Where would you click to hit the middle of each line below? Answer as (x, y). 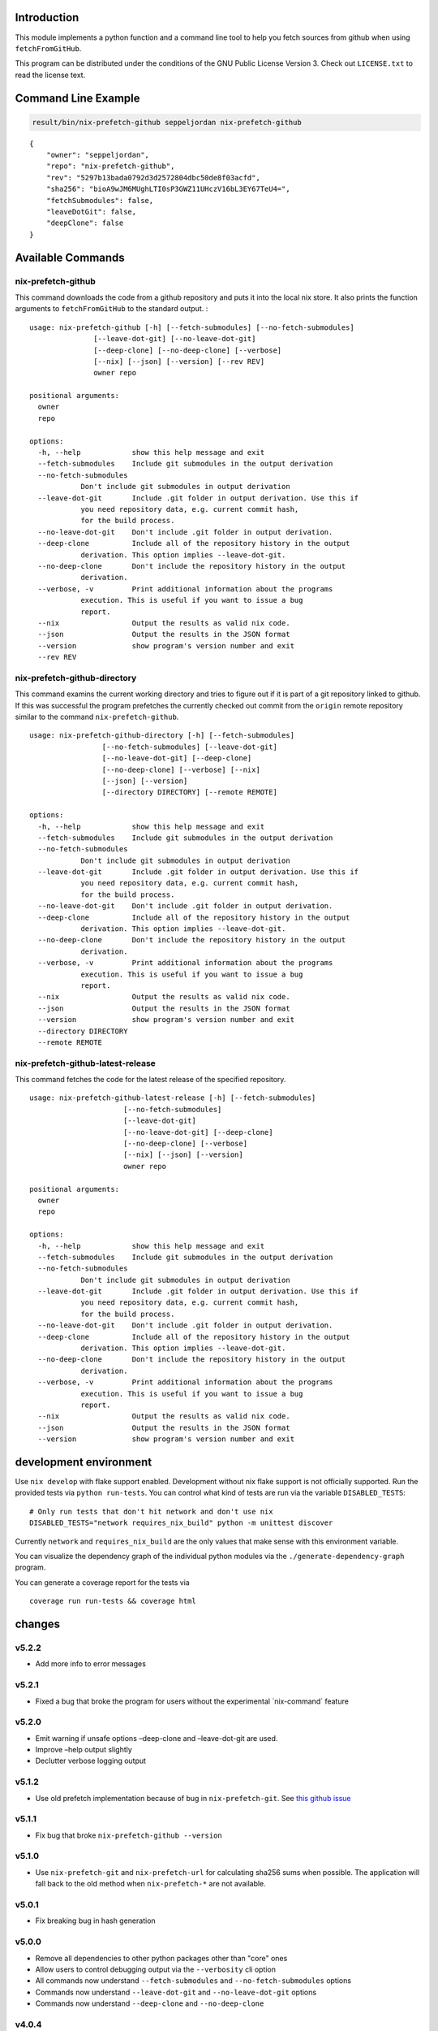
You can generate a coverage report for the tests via (102, 1582)
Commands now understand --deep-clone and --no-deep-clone (150, 2003)
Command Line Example (78, 98)
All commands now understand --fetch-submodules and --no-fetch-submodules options (193, 1981)
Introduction (47, 17)
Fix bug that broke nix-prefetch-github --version (129, 1835)
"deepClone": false (85, 223)
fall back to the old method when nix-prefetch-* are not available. (151, 1884)
